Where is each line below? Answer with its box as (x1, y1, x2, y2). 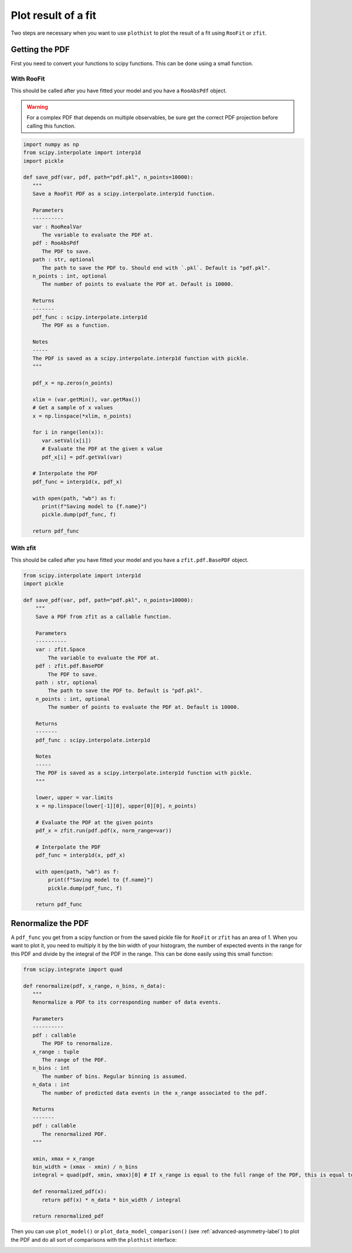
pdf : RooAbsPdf (32, 240, 79, 246)
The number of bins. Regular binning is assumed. (42, 1073, 188, 1080)
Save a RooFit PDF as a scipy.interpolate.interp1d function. (32, 191, 215, 197)
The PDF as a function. (42, 322, 110, 329)
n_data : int (32, 1081, 70, 1088)
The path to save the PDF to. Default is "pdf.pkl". (48, 687, 203, 694)
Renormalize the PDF (11, 918, 89, 928)
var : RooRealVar (32, 223, 82, 230)
